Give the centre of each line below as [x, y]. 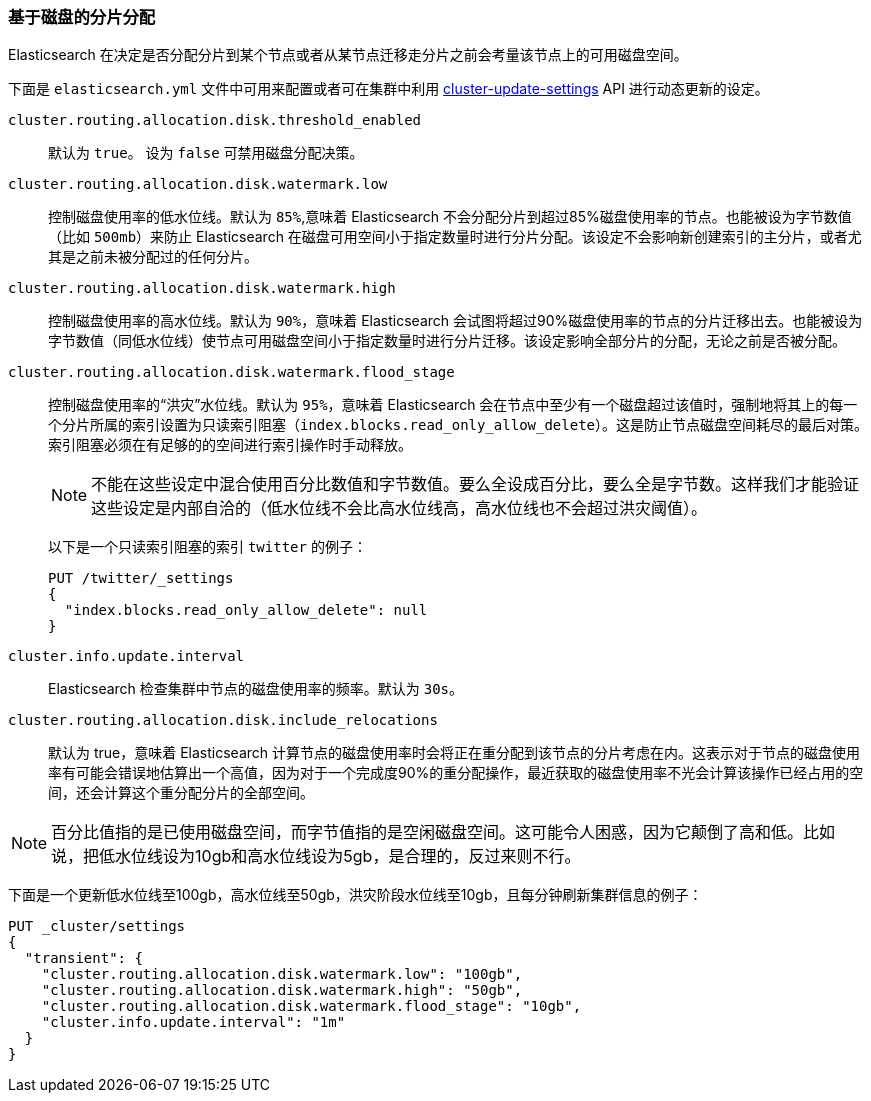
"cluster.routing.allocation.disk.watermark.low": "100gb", [282, 974]
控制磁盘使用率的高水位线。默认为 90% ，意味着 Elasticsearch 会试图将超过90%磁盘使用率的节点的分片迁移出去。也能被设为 [455, 321]
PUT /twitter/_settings [141, 578]
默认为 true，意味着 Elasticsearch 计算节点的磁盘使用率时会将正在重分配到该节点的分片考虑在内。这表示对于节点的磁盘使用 [454, 753]
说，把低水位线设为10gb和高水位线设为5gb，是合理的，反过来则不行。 [316, 856]
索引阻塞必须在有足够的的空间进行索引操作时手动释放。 [230, 445]
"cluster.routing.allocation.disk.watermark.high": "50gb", [282, 990]
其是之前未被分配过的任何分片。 [153, 257]
